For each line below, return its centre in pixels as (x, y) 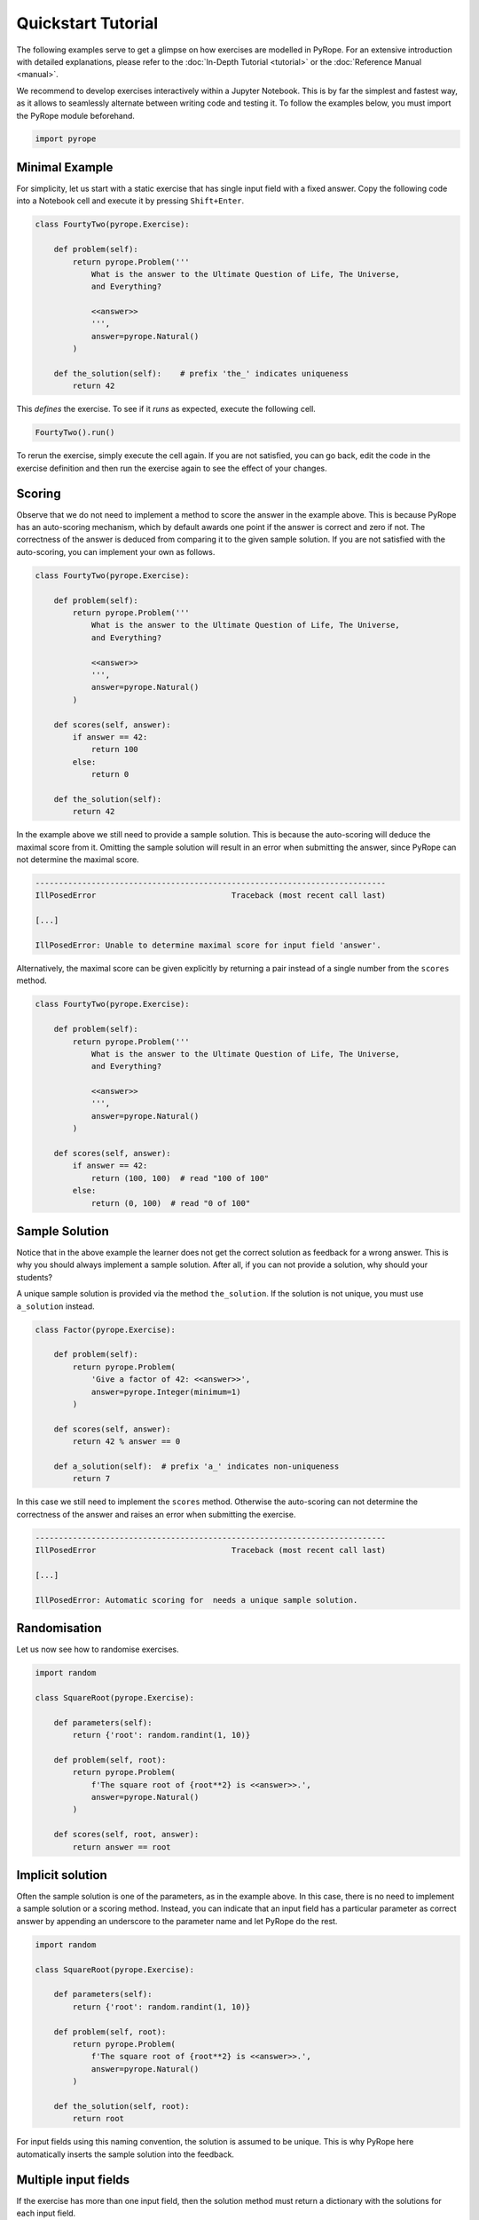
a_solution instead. (55, 1306)
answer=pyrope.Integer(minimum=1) (166, 1391)
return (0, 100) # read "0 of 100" (171, 1203)
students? (35, 1277)
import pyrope (66, 139)
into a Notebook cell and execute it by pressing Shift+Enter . (130, 201)
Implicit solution (62, 1875)
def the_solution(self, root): (122, 2106)
